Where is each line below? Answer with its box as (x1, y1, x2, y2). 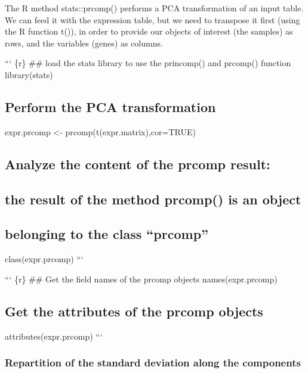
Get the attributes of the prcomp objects (5, 301, 263, 320)
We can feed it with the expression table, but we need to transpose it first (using (5, 13, 300, 26)
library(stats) (5, 68, 53, 80)
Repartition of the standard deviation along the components (5, 355, 301, 370)
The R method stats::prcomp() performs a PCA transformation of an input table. (5, 2, 304, 14)
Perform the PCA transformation (5, 97, 216, 116)
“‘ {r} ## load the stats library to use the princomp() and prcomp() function (5, 57, 291, 69)
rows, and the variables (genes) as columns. (5, 36, 163, 49)
